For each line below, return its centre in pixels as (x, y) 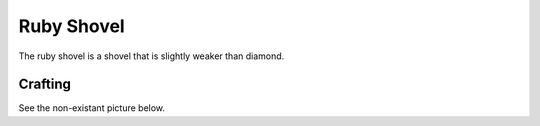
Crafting (45, 84)
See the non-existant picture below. (91, 108)
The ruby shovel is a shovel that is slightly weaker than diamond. (151, 56)
